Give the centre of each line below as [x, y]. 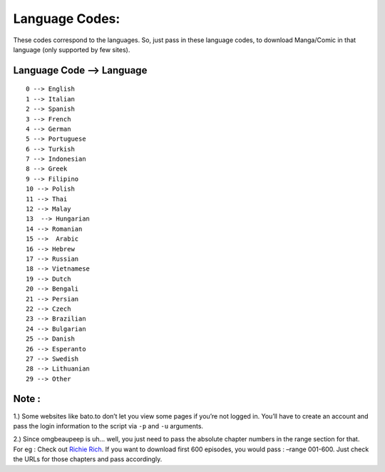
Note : [27, 399]
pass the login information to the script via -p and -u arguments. [108, 426]
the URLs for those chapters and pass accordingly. [88, 459]
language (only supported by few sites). [72, 49]
